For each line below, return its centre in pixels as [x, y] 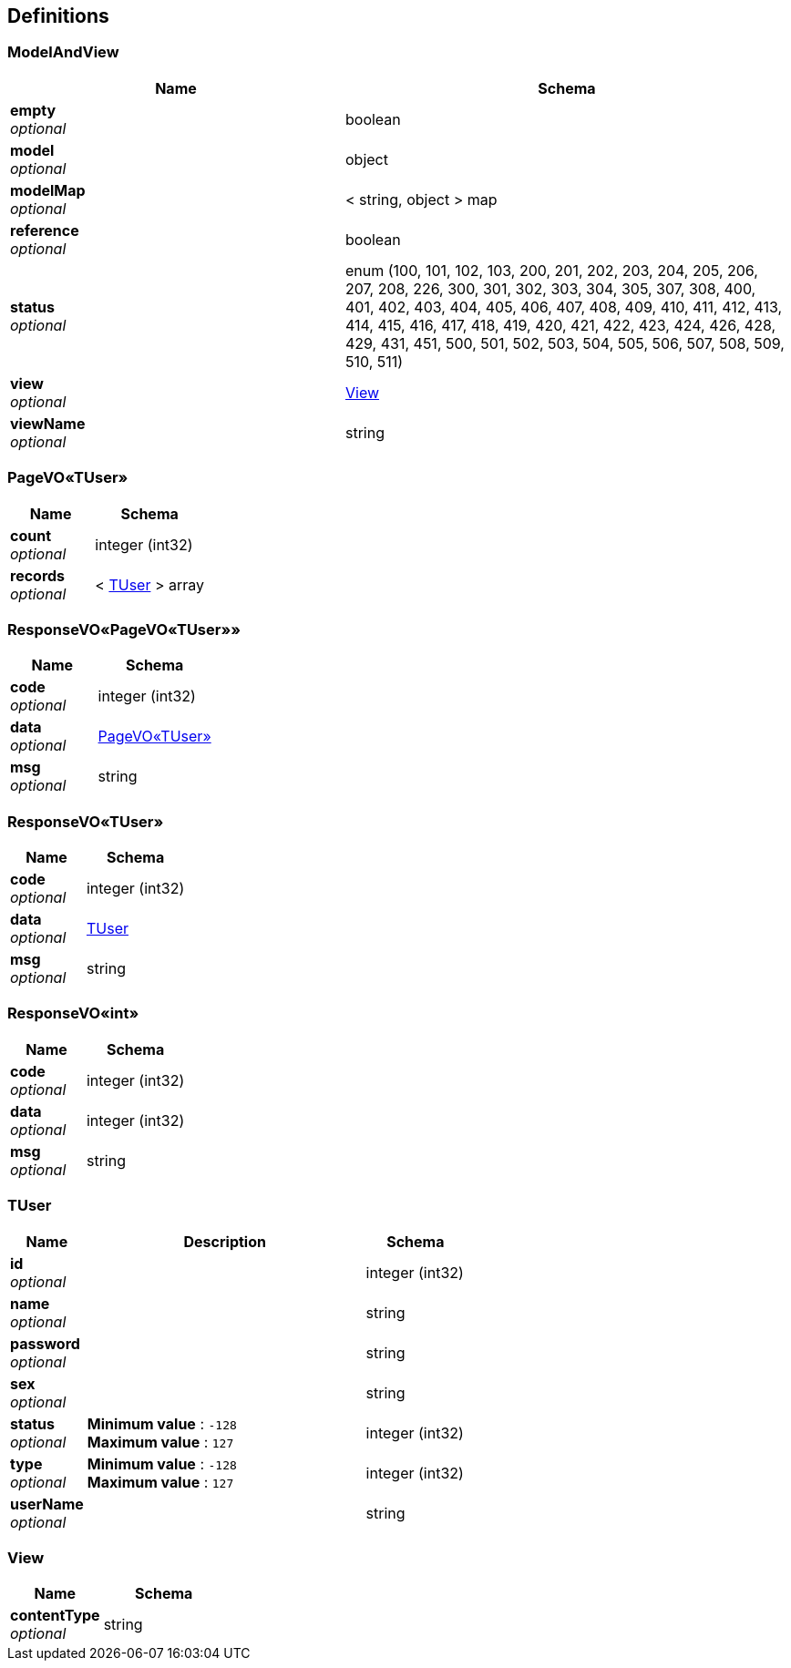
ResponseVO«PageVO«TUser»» [124, 629]
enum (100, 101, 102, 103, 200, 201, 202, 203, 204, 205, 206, [551, 270]
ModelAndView [63, 52]
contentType [55, 1616]
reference [45, 230]
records [38, 575]
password [45, 1343]
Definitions [58, 16]
